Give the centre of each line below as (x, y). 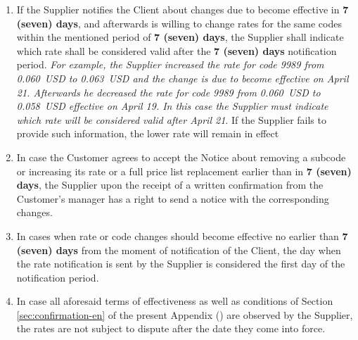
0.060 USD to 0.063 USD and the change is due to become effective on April (183, 78)
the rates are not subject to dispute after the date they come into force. (171, 328)
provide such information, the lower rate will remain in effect (148, 133)
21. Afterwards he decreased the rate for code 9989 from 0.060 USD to (168, 92)
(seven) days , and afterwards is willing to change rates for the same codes (179, 23)
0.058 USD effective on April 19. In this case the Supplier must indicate (172, 106)
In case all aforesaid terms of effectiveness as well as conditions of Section (175, 301)
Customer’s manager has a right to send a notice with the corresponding (173, 198)
